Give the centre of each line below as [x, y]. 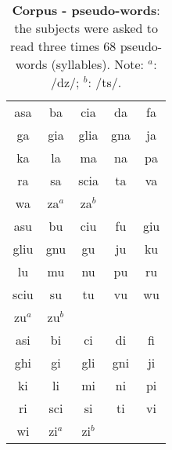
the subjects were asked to [86, 28]
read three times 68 [63, 46]
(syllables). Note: [97, 64]
